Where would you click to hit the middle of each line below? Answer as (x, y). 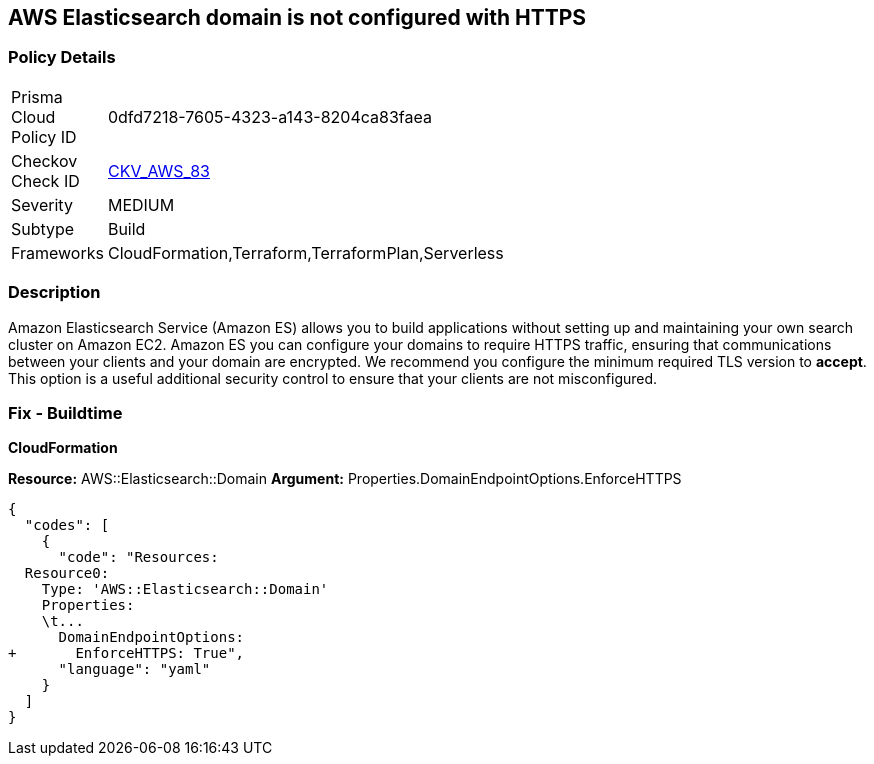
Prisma (37, 96)
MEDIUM (141, 204)
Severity (42, 204)
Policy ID (44, 136)
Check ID (45, 180)
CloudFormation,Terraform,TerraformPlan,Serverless (305, 252)
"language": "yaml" (134, 669)
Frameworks (57, 252)
